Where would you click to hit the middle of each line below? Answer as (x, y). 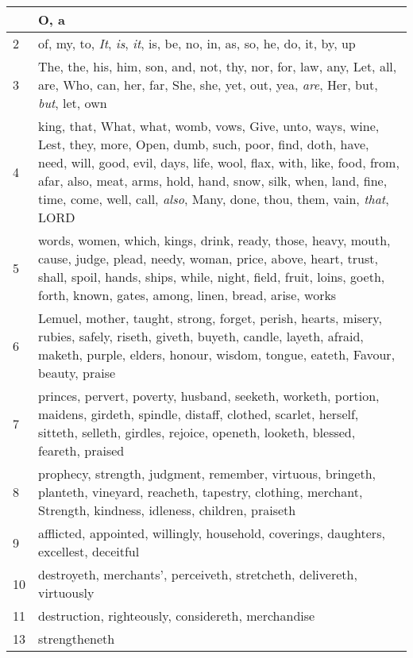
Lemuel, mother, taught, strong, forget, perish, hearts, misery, (210, 318)
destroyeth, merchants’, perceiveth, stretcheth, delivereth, (198, 574)
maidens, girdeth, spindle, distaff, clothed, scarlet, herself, (199, 414)
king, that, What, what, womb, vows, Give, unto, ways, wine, (209, 126)
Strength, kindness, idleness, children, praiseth (167, 510)
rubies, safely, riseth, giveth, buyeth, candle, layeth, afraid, (201, 336)
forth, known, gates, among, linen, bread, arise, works (187, 295)
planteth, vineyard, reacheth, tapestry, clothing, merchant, (201, 492)
